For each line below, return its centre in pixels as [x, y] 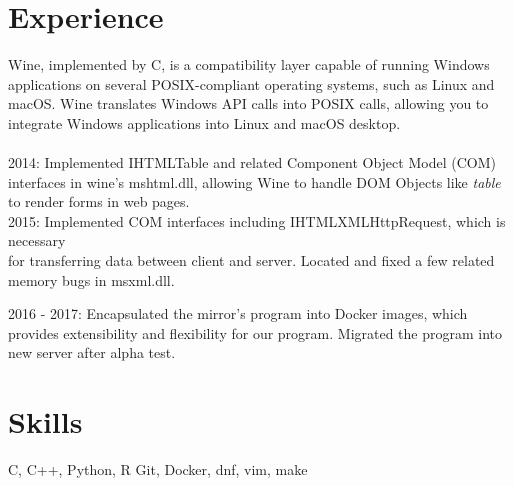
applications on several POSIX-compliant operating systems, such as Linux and [251, 83]
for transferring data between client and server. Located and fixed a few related [251, 260]
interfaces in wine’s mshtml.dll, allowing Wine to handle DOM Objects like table [254, 181]
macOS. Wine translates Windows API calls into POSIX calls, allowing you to [248, 103]
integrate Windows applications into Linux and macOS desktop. [204, 122]
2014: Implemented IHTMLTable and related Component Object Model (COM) [252, 162]
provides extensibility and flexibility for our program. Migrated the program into [255, 332]
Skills [45, 421]
